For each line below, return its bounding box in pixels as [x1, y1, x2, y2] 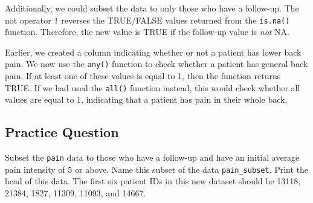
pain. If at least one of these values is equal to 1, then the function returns [5, 69, 281, 82]
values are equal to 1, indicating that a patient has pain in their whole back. [5, 93, 288, 106]
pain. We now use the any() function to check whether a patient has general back [5, 57, 308, 70]
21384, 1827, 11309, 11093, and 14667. [5, 187, 146, 199]
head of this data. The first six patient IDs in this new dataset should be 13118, [5, 175, 301, 187]
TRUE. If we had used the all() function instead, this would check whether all [5, 81, 300, 94]
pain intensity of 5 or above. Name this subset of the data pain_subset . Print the [5, 163, 309, 175]
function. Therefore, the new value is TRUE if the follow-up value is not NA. [5, 25, 290, 38]
